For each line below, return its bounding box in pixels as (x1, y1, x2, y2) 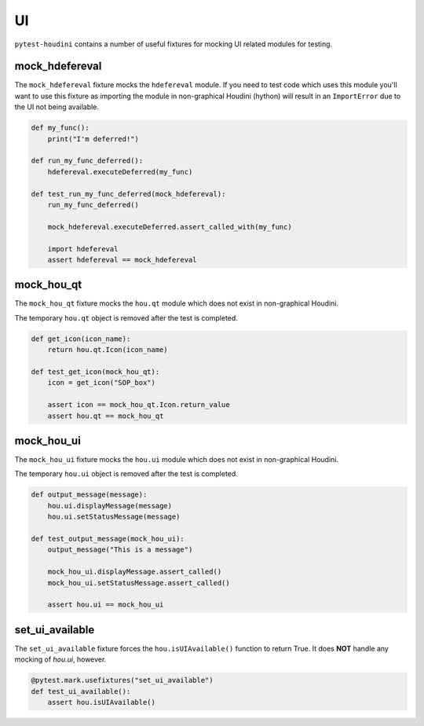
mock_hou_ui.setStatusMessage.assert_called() (47, 578, 231, 587)
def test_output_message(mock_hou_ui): (31, 534, 185, 543)
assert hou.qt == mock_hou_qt (47, 411, 164, 420)
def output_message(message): (31, 490, 148, 499)
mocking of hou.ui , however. (14, 654, 107, 664)
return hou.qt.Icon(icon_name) (47, 346, 168, 354)
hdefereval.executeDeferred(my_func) (47, 167, 193, 176)
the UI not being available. (14, 102, 100, 112)
